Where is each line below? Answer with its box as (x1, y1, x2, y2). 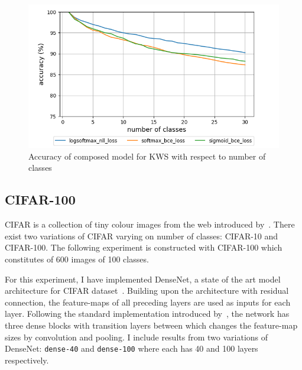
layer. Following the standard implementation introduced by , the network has (5, 307, 290, 320)
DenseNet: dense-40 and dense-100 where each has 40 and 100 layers (5, 342, 258, 355)
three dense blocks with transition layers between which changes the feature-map (5, 319, 298, 332)
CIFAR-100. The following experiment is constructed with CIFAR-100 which (5, 241, 282, 254)
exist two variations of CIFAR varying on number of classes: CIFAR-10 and (5, 229, 278, 242)
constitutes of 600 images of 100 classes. (5, 253, 149, 265)
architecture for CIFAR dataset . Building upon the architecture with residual (5, 284, 289, 297)
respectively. (5, 353, 49, 366)
